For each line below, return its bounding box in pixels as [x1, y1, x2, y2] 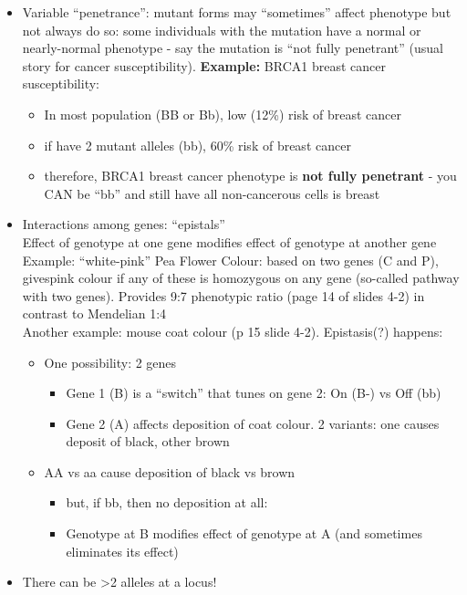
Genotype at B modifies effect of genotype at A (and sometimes [66, 524, 422, 543]
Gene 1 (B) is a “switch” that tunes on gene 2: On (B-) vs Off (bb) [66, 383, 441, 402]
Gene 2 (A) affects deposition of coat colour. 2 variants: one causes [66, 413, 440, 433]
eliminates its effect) [66, 541, 179, 560]
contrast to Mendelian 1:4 [22, 304, 167, 323]
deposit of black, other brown [66, 432, 230, 451]
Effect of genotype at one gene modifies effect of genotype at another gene [22, 232, 437, 251]
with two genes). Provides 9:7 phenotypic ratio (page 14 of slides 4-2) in [22, 286, 425, 305]
